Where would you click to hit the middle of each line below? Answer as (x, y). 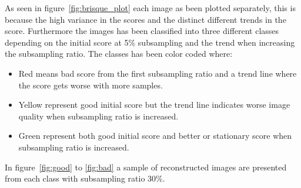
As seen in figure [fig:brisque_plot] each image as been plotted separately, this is (150, 8)
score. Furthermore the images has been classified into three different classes (142, 31)
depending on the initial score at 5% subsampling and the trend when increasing (150, 42)
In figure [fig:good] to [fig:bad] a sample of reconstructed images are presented (146, 167)
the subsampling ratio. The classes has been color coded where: (119, 54)
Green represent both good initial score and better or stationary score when (155, 136)
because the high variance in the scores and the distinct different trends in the (146, 19)
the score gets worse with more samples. (91, 85)
